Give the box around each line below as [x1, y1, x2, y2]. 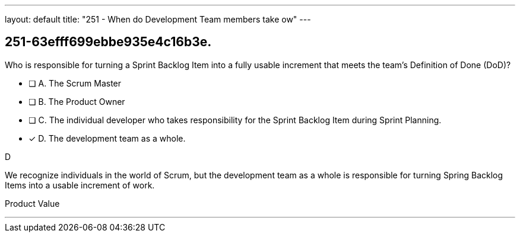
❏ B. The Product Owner [28, 96, 125, 107]
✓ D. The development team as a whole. [28, 133, 186, 143]
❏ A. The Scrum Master [28, 78, 122, 88]
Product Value [5, 198, 60, 209]
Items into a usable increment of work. [5, 180, 155, 190]
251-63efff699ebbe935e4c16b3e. [5, 34, 212, 50]
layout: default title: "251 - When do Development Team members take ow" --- [5, 14, 311, 24]
